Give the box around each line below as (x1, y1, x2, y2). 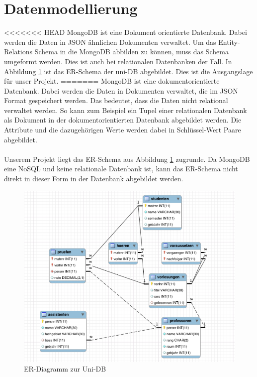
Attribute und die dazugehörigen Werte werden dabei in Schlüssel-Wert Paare (4, 125, 241, 135)
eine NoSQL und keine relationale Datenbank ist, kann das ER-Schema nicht (4, 163, 238, 174)
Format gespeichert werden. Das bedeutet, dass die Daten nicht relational (4, 95, 228, 106)
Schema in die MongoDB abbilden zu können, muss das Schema (34, 46, 229, 57)
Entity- (218, 36, 240, 47)
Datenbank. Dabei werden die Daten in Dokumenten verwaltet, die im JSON (4, 85, 238, 96)
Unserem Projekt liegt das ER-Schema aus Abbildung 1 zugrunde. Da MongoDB (4, 153, 250, 164)
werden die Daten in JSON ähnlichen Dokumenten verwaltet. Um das (4, 36, 216, 47)
